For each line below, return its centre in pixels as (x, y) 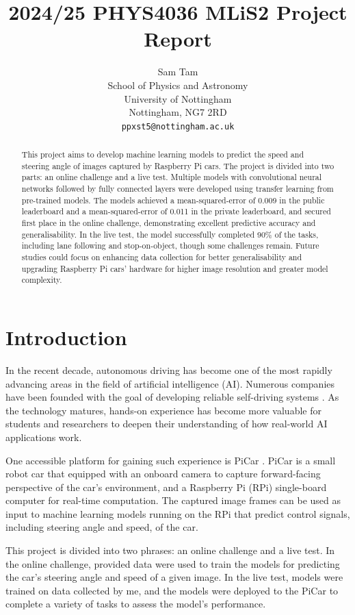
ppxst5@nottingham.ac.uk (178, 126)
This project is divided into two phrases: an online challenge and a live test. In (170, 550)
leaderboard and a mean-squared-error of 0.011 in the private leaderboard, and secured (176, 211)
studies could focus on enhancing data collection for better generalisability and (162, 257)
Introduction (66, 337)
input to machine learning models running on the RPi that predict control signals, (178, 513)
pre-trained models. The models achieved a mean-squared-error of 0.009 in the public (173, 200)
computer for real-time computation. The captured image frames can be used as (173, 500)
